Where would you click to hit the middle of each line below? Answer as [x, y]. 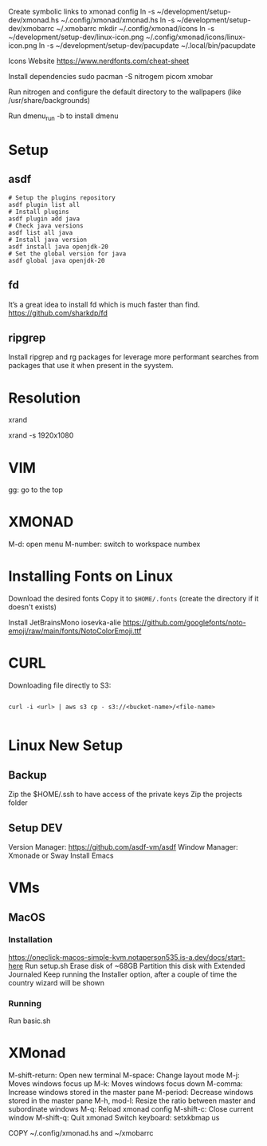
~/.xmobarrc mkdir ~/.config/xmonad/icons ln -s [135, 28]
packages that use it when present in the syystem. [91, 366]
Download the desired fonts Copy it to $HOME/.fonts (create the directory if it [133, 599]
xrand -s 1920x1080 [41, 435]
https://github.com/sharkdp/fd [58, 313]
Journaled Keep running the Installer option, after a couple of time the [123, 974]
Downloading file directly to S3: [60, 685]
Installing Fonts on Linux [91, 576]
